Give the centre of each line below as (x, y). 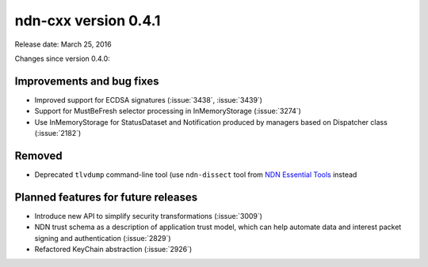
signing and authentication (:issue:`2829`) (103, 238)
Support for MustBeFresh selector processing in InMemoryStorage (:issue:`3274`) (168, 111)
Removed (38, 155)
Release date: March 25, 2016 (63, 44)
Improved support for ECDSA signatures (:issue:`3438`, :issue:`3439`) (149, 100)
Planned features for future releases (106, 197)
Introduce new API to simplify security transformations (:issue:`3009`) (149, 216)
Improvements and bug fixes (87, 81)
